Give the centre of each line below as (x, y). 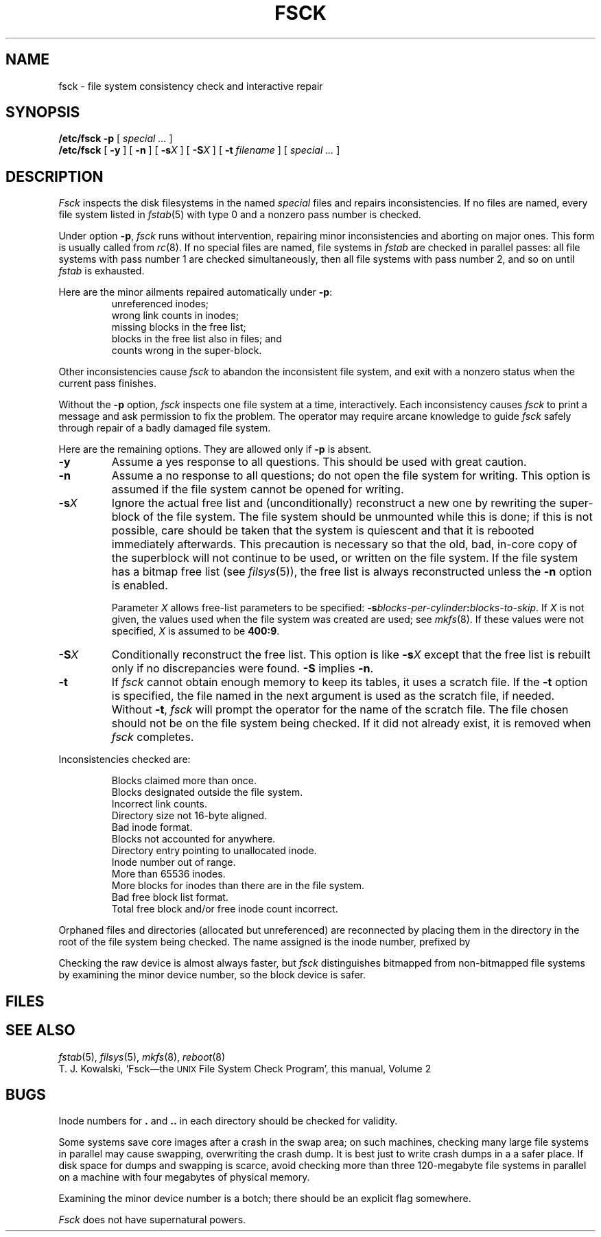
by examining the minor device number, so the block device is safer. (212, 975)
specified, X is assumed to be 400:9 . (196, 631)
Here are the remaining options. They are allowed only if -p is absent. (215, 449)
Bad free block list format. (170, 897)
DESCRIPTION (55, 176)
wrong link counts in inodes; (175, 316)
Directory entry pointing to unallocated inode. (214, 851)
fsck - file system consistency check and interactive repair (191, 86)
